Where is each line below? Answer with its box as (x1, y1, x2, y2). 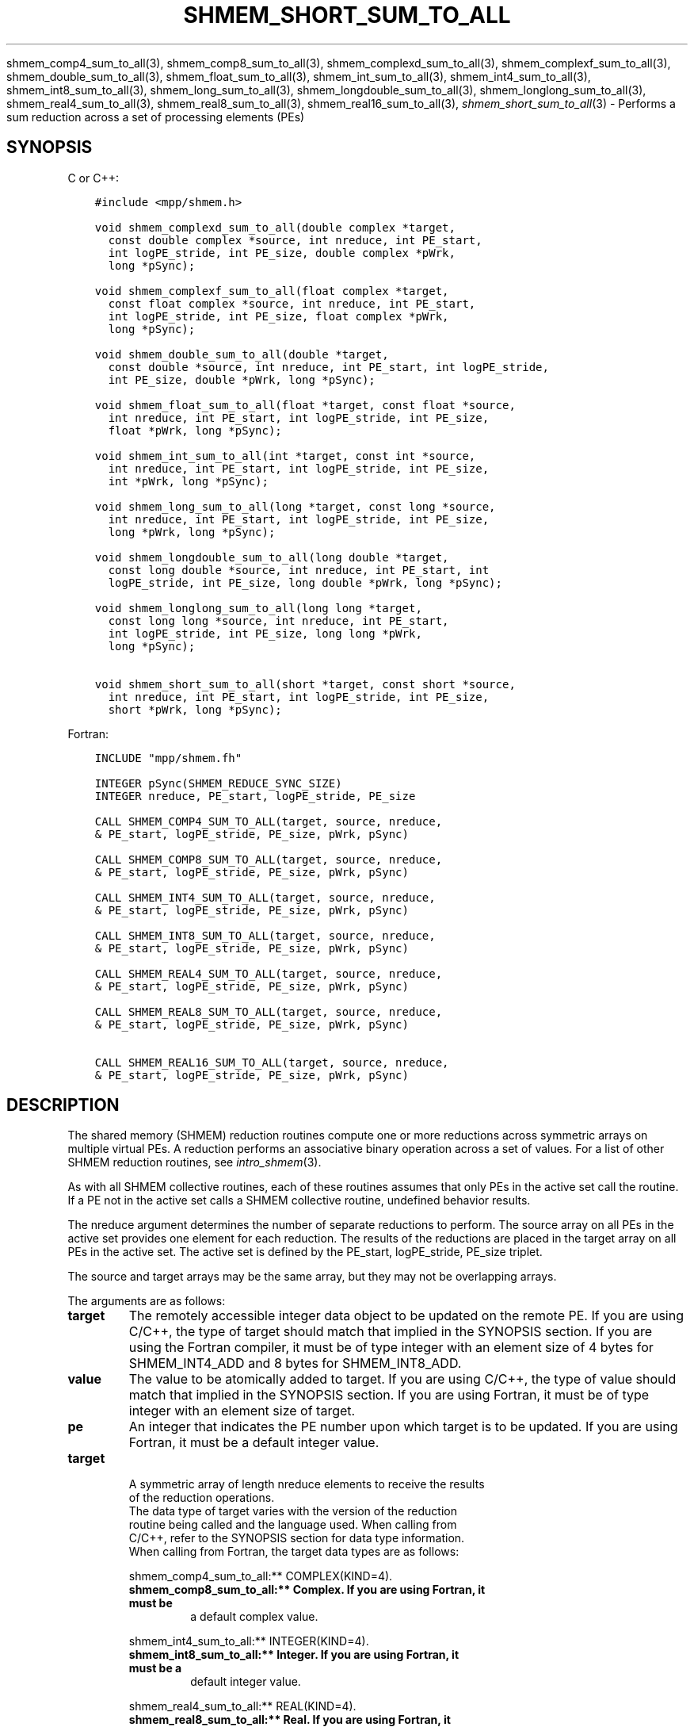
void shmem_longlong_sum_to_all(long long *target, (94, 601, 422, 615)
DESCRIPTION (6, 1095, 120, 1116)
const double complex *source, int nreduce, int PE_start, (108, 233, 482, 247)
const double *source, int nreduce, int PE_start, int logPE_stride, (108, 360, 549, 373)
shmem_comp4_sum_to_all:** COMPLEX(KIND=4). (128, 1569, 393, 1583)
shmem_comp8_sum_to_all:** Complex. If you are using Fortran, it (128, 1583, 486, 1597)
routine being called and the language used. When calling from (128, 1518, 457, 1532)
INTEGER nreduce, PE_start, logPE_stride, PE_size (94, 789, 416, 802)
